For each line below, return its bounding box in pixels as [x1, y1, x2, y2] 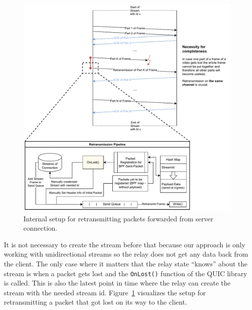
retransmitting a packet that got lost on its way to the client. [4, 297, 187, 307]
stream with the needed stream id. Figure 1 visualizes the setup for [4, 287, 206, 297]
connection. [23, 223, 58, 233]
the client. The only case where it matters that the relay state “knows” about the [4, 258, 248, 268]
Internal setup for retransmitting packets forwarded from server [23, 213, 213, 223]
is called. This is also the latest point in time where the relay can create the [4, 278, 231, 288]
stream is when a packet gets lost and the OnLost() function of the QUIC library [4, 268, 247, 278]
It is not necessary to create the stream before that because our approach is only [4, 239, 246, 249]
